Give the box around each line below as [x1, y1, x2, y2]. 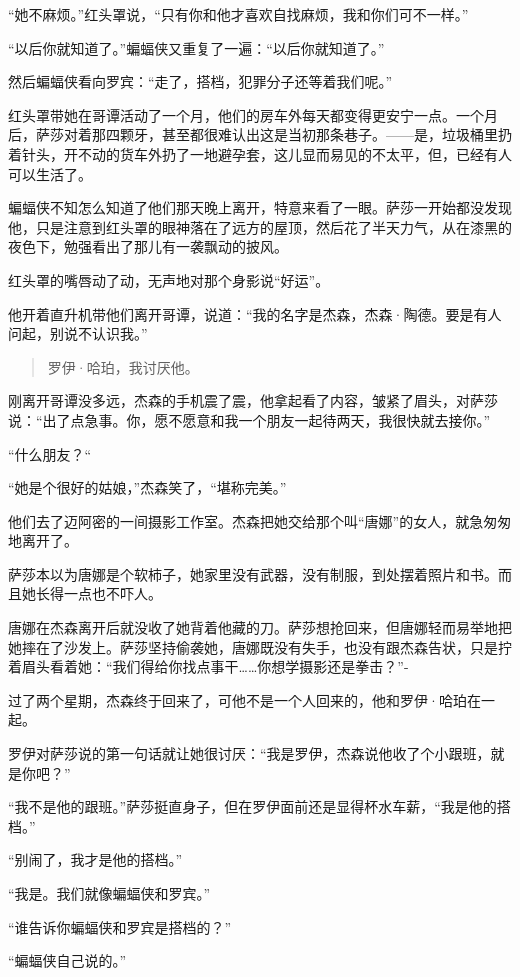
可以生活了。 [8, 163, 92, 184]
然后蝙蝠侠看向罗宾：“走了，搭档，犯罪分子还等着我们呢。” [8, 71, 393, 92]
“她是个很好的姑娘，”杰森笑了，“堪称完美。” [8, 477, 287, 498]
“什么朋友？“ [8, 443, 92, 464]
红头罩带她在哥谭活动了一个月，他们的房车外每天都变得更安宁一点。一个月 [8, 104, 498, 125]
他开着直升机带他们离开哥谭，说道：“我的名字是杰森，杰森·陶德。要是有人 [8, 303, 502, 324]
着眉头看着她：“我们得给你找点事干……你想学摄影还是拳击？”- [8, 656, 409, 677]
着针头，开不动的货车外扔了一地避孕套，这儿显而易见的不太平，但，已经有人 [8, 143, 512, 164]
